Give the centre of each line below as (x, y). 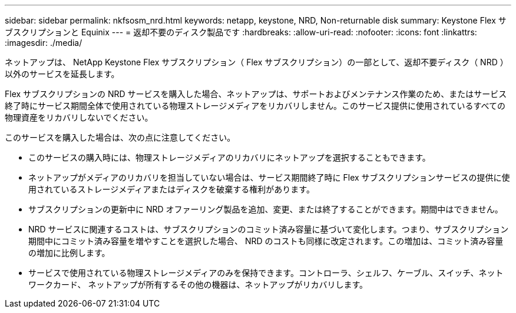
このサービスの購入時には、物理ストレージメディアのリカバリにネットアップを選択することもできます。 (229, 157)
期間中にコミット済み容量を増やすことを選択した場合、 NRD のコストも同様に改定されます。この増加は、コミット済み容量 (266, 241)
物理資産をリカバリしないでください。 (79, 117)
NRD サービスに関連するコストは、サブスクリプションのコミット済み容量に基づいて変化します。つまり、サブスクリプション (269, 229)
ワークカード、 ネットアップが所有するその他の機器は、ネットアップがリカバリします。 (198, 284)
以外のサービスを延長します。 (62, 74)
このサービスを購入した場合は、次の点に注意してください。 (120, 137)
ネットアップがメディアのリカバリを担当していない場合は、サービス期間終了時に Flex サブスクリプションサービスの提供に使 (269, 177)
